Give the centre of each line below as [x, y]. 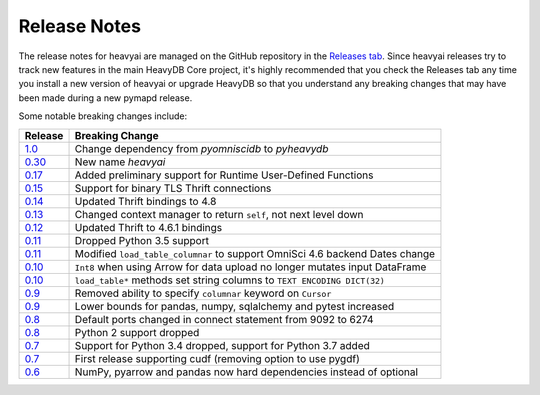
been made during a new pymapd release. [105, 97]
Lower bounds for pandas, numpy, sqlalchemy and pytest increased [234, 306]
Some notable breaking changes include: [103, 116]
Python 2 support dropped [137, 332]
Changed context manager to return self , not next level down [219, 214]
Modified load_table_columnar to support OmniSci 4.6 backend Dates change [254, 253]
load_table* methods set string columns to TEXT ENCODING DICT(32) [229, 280]
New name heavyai [120, 162]
